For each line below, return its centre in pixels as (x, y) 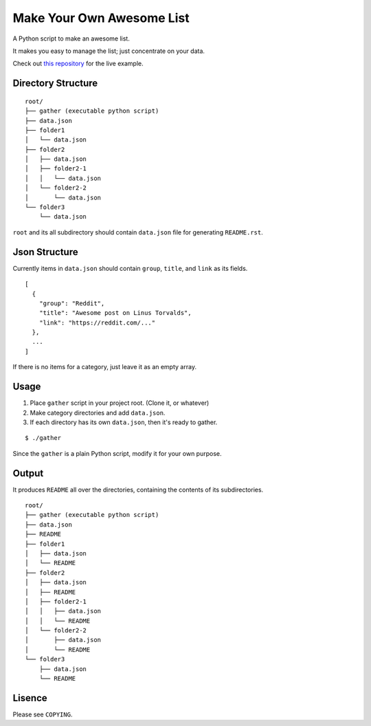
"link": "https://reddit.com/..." (97, 322)
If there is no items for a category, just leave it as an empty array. (105, 367)
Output (28, 473)
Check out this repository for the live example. (78, 64)
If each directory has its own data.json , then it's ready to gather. (124, 422)
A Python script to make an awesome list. (71, 38)
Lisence (30, 698)
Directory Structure (55, 84)
